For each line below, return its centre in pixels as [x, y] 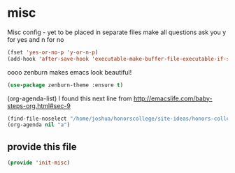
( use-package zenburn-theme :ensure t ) [65, 85]
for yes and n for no [36, 39]
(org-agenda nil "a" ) [39, 125]
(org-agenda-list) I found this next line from [70, 98]
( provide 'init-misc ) [39, 163]
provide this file [42, 147]
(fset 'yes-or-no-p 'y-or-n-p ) [53, 52]
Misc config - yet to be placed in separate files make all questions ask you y [117, 32]
